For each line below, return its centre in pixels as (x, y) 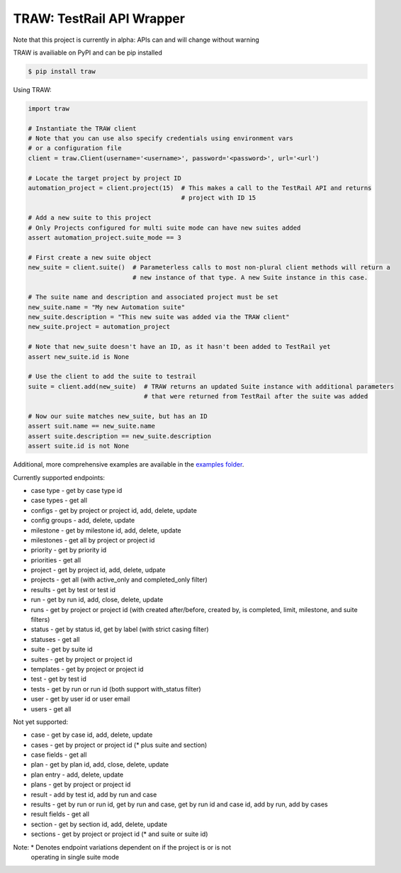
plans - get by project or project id (81, 784)
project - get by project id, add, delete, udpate (98, 570)
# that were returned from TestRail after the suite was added (256, 396)
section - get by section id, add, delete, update (99, 824)
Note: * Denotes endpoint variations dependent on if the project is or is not (122, 847)
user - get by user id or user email (80, 699)
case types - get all (59, 501)
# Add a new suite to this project (90, 218)
